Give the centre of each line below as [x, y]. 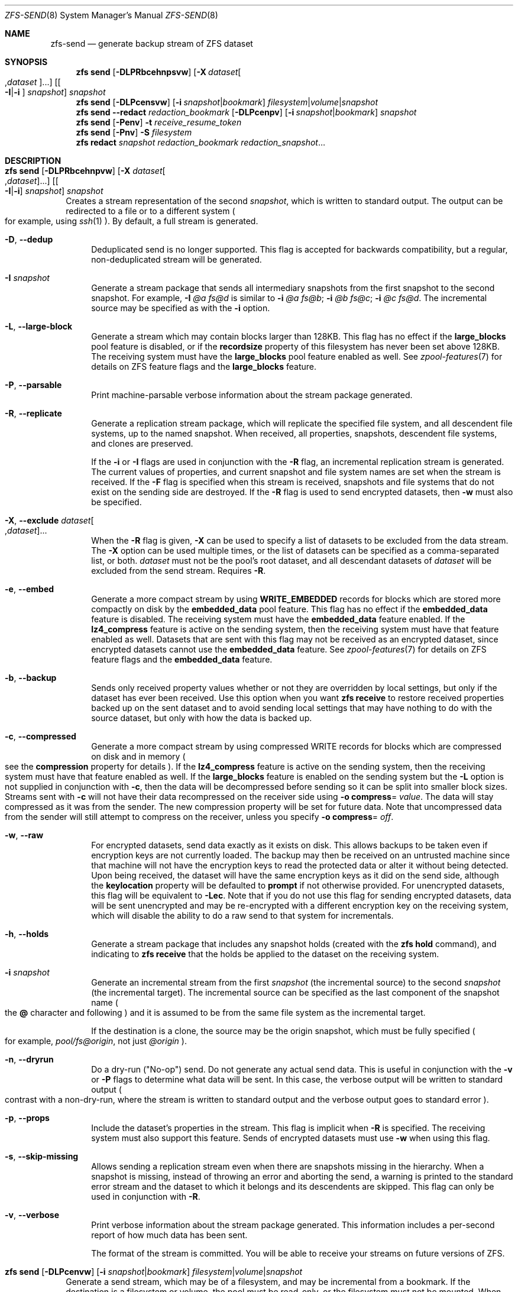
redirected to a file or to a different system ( [150, 211]
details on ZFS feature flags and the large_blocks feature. [204, 366]
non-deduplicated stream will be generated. [177, 259]
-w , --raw [24, 835]
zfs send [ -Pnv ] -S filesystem [134, 132]
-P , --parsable [33, 385]
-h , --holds [27, 934]
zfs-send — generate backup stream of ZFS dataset [152, 43]
